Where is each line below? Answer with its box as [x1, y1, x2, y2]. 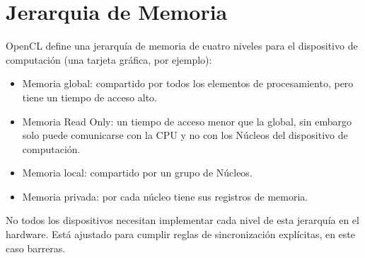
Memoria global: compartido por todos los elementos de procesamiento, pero [22, 76, 354, 91]
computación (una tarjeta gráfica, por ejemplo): [6, 52, 212, 67]
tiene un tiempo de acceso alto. [22, 89, 158, 104]
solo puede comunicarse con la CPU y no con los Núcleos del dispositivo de [22, 128, 348, 142]
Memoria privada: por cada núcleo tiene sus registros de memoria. [22, 189, 308, 203]
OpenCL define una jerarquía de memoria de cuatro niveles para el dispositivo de [6, 38, 358, 53]
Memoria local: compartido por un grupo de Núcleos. [22, 165, 253, 180]
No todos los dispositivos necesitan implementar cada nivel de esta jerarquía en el [6, 213, 359, 228]
